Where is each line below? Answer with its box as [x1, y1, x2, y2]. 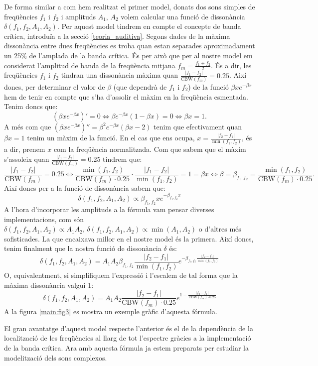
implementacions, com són [4, 214, 84, 224]
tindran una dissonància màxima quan [61, 70, 178, 80]
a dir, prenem [4, 144, 45, 154]
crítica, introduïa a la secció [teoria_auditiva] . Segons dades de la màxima [4, 30, 230, 41]
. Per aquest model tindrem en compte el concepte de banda [57, 21, 241, 31]
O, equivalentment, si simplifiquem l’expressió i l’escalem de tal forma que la [4, 270, 238, 280]
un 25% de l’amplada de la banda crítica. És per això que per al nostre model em [4, 50, 253, 60]
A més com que [4, 121, 51, 131]
